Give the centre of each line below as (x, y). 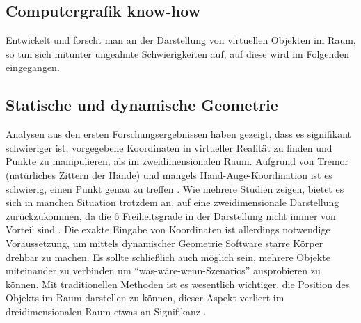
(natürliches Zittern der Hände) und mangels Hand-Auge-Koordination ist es (169, 174)
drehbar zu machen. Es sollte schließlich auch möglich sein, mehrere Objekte (168, 257)
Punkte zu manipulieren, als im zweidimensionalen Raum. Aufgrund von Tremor (177, 161)
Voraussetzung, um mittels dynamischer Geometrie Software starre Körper (165, 243)
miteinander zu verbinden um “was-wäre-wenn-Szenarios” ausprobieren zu (163, 270)
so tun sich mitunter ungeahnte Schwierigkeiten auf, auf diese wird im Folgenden (178, 53)
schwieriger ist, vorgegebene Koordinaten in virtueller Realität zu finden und (169, 147)
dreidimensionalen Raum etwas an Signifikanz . (106, 311)
